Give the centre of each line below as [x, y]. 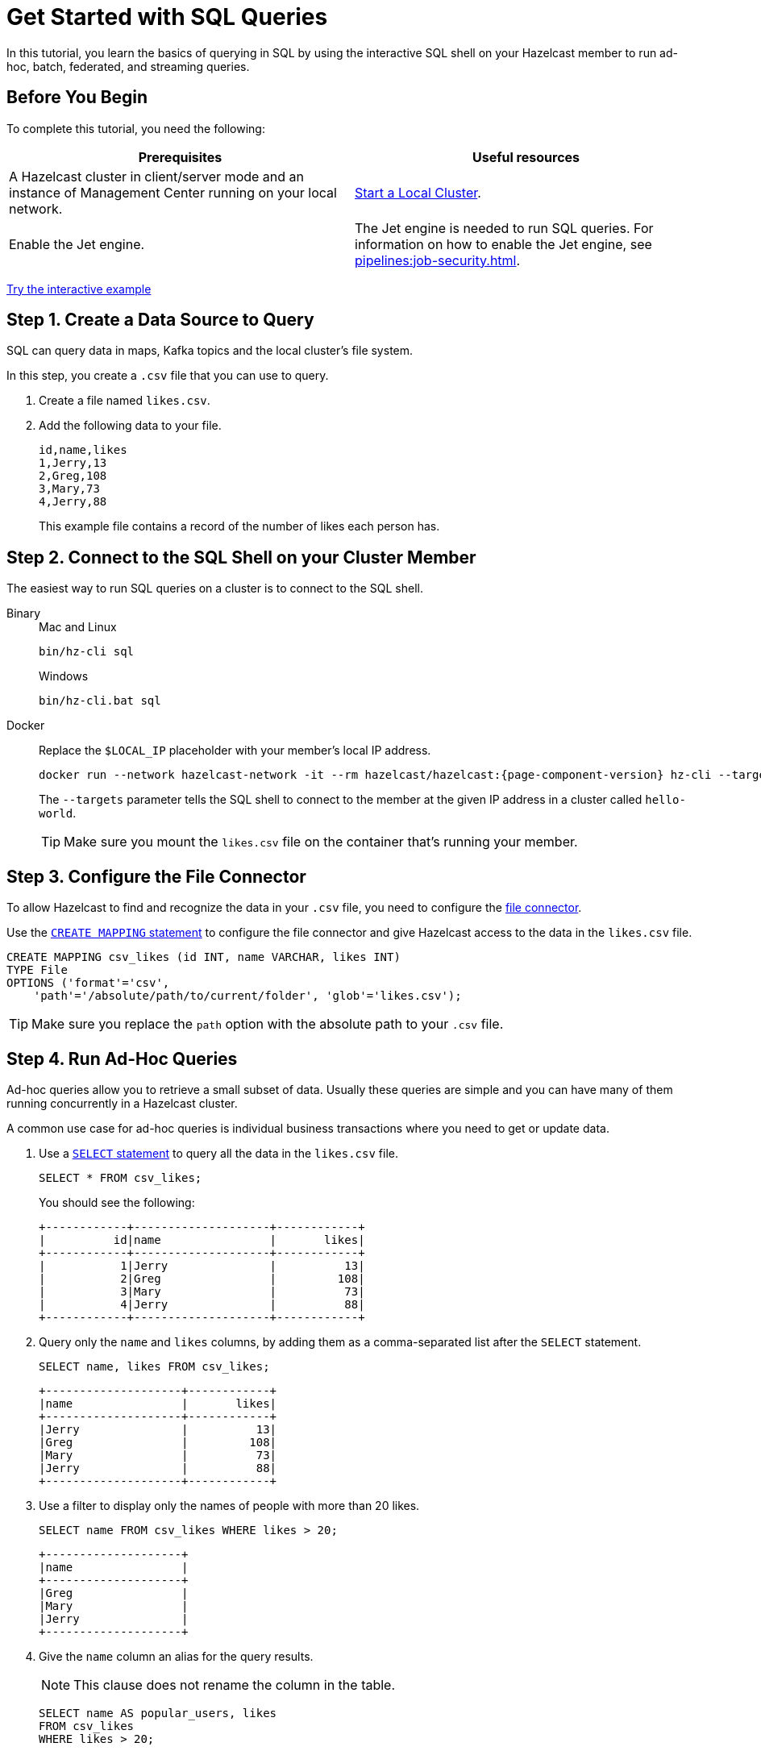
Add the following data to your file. [130, 426]
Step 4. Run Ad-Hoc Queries [122, 1059]
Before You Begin [77, 98]
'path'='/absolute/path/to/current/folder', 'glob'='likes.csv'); [247, 996]
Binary [24, 613]
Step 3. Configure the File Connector [156, 876]
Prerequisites [180, 157]
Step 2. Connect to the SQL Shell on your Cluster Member [241, 557]
